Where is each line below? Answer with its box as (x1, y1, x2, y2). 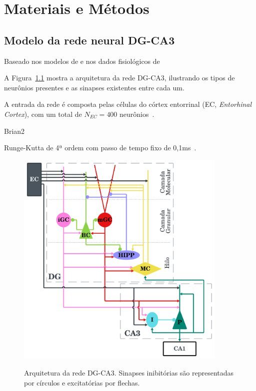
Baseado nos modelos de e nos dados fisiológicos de (4, 55, 160, 66)
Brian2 (4, 125, 25, 136)
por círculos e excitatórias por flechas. (24, 378, 140, 388)
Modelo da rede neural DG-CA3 (4, 32, 175, 47)
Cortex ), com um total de (4, 108, 82, 119)
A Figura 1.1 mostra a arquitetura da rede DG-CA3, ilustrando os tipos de (4, 72, 235, 83)
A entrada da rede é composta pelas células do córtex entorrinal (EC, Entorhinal (4, 99, 252, 109)
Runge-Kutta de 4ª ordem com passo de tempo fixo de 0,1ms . (4, 142, 196, 153)
